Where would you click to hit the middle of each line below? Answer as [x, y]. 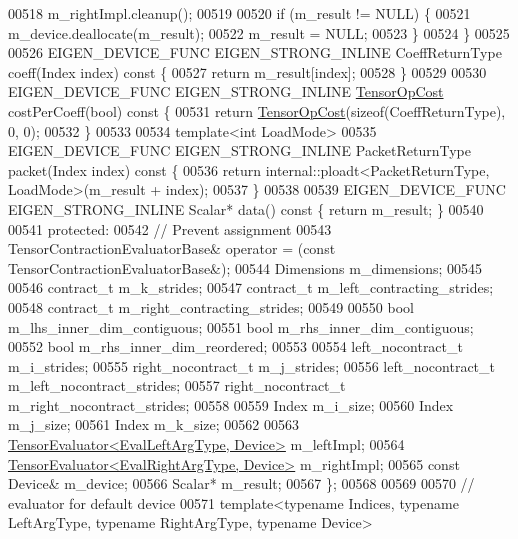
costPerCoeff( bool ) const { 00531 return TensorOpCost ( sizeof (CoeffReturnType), [257, 110]
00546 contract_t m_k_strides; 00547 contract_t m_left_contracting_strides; [251, 287]
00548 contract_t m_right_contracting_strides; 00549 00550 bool [211, 306]
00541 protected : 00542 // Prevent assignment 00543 [170, 228]
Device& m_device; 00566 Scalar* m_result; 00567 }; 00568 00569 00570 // [241, 483]
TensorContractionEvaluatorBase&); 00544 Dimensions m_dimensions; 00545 [245, 267]
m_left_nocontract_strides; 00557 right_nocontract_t [177, 385]
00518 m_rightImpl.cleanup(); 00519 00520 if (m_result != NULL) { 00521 [239, 13]
